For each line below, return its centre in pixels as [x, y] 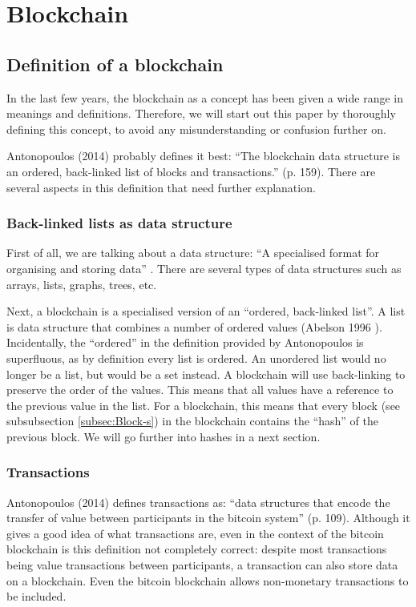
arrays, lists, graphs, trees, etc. [82, 284]
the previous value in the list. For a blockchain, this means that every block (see [204, 405]
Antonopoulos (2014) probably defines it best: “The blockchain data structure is [203, 156]
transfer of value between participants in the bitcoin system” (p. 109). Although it [208, 518]
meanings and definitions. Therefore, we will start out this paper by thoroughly [201, 113]
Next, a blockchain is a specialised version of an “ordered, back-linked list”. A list [206, 311]
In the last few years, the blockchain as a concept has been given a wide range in [205, 97]
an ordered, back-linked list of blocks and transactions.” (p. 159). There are [191, 171]
